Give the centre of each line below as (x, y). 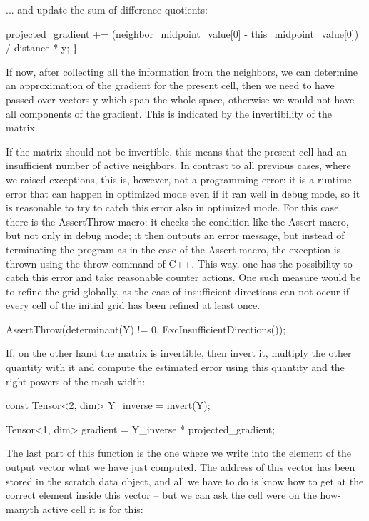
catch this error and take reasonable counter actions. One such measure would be (183, 277)
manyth (22, 509)
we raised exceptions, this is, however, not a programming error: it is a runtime (179, 179)
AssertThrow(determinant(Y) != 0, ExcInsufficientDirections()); (146, 329)
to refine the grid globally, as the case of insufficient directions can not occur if (178, 291)
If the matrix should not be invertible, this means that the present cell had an (176, 151)
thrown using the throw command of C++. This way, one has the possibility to (179, 263)
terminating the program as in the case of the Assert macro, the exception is (173, 249)
